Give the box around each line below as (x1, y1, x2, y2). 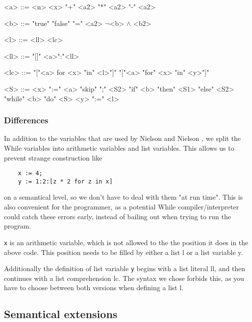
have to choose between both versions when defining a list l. (4, 282, 184, 293)
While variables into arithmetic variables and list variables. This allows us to (4, 142, 234, 153)
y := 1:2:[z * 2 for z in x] (18, 178, 113, 185)
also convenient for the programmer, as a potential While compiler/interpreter (4, 202, 239, 212)
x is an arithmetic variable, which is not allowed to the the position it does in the (4, 237, 249, 247)
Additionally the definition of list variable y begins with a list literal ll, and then (4, 263, 246, 274)
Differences (4, 114, 49, 126)
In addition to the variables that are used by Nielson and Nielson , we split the (4, 133, 241, 143)
